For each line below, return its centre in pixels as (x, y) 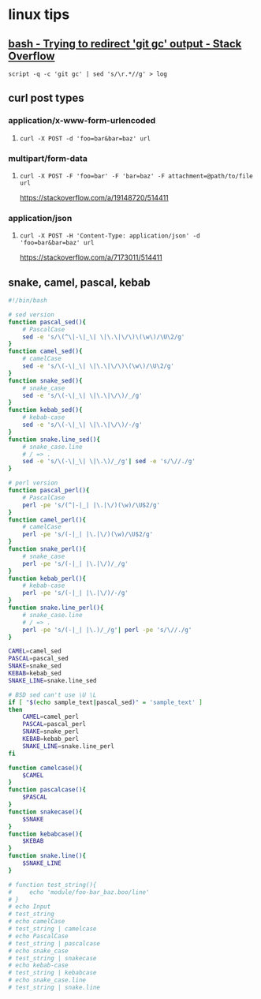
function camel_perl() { (47, 520)
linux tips (39, 15)
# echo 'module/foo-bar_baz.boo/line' (79, 892)
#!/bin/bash (28, 301)
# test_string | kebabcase (52, 973)
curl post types (46, 98)
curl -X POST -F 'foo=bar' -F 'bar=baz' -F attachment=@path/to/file (136, 176)
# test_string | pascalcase (54, 943)
